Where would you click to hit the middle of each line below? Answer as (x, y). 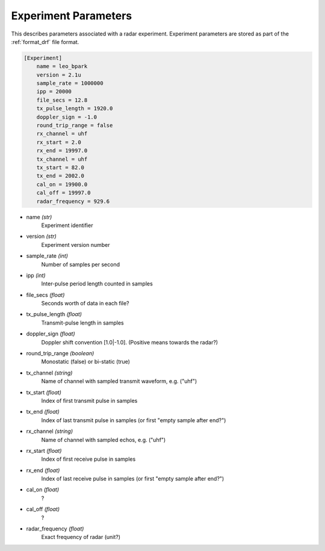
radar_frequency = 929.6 (73, 201)
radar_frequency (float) (55, 529)
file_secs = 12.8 (62, 100)
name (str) (39, 217)
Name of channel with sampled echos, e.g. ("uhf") (104, 440)
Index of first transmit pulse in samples (89, 400)
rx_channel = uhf (62, 134)
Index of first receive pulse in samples (88, 459)
